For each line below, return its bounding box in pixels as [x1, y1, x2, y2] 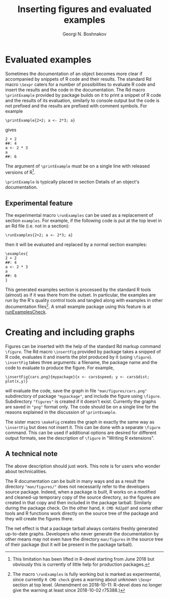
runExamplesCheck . [5, 309, 47, 315]
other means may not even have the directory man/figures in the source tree [5, 536, 163, 542]
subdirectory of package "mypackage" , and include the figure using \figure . [5, 393, 161, 399]
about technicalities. [5, 468, 47, 474]
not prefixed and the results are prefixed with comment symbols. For [5, 102, 147, 109]
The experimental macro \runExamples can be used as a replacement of [5, 212, 153, 218]
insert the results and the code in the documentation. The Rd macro [5, 87, 145, 93]
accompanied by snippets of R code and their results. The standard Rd [5, 76, 152, 82]
